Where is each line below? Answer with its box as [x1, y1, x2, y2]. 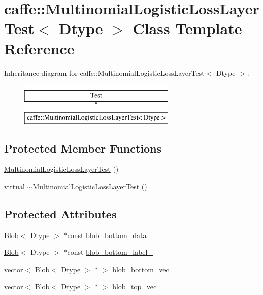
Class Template [133, 18, 242, 39]
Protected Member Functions [4, 140, 162, 156]
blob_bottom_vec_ [112, 264, 175, 275]
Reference [4, 38, 75, 58]
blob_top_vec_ [112, 281, 162, 291]
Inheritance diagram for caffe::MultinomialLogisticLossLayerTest [4, 67, 205, 78]
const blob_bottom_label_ [67, 247, 153, 257]
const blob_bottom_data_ [67, 229, 152, 240]
